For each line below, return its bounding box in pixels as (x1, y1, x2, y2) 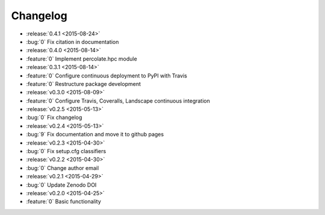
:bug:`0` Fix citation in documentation (26, 38, 119, 45)
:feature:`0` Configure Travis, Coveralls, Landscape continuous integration (26, 97, 210, 104)
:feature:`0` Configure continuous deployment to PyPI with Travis (26, 72, 188, 79)
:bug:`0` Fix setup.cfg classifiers (26, 148, 107, 155)
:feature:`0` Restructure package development (26, 80, 141, 87)
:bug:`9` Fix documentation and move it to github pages (26, 131, 164, 138)
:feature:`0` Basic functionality (26, 198, 102, 205)
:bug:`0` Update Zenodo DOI (26, 181, 97, 189)
